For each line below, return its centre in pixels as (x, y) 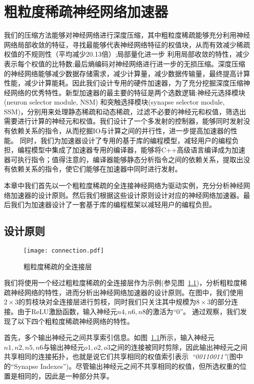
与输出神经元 (64, 347)
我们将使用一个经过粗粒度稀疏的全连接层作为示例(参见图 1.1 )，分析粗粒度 (122, 283)
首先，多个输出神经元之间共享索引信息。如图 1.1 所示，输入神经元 (109, 337)
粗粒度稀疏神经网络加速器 (86, 11)
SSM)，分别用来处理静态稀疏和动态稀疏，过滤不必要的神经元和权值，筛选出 (125, 111)
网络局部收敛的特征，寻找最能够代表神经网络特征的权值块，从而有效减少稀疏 (127, 44)
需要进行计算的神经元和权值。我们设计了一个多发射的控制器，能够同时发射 (124, 121)
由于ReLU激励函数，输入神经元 (67, 311)
